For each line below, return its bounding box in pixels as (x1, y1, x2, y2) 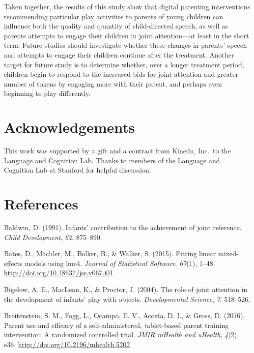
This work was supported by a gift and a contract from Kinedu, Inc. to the (4, 146, 231, 156)
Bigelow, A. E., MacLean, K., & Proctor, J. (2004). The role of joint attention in (4, 284, 248, 294)
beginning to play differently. (4, 88, 91, 98)
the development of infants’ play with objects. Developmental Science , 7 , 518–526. (4, 294, 251, 304)
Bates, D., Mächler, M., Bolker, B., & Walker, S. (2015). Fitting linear (4, 248, 216, 259)
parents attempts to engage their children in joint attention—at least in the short (4, 30, 249, 40)
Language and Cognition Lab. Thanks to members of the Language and (4, 155, 220, 165)
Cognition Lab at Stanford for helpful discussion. (4, 165, 151, 175)
